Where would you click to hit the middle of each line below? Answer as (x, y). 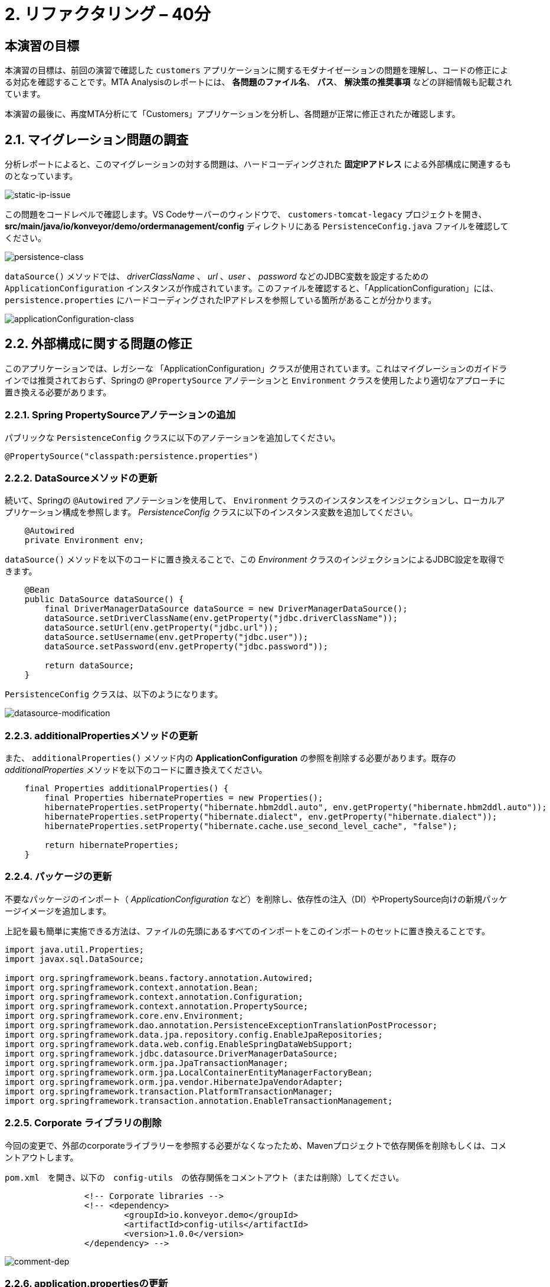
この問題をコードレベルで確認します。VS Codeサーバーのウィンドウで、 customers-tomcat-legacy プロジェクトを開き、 (246, 214)
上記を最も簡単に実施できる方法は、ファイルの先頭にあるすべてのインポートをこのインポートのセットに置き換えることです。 (247, 931)
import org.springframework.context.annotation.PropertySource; (157, 1006)
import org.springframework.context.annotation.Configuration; (154, 997)
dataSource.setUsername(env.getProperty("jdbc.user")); (176, 637)
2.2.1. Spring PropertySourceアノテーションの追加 (120, 415)
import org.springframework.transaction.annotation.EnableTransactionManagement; (199, 1101)
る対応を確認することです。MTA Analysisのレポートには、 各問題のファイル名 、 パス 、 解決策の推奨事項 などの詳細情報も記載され (258, 82)
